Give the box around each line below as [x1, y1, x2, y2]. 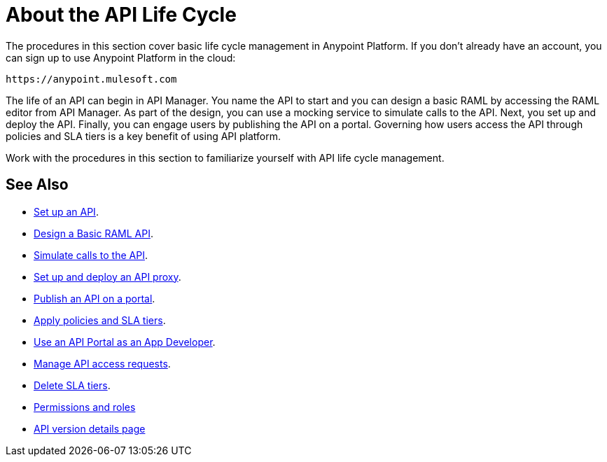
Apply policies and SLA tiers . [34, 314, 166, 326]
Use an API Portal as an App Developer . [34, 335, 216, 348]
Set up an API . [34, 205, 99, 218]
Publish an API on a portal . [34, 292, 155, 304]
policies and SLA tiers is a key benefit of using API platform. [6, 129, 281, 142]
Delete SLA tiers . [34, 379, 111, 391]
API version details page [34, 422, 146, 435]
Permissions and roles [34, 400, 136, 413]
